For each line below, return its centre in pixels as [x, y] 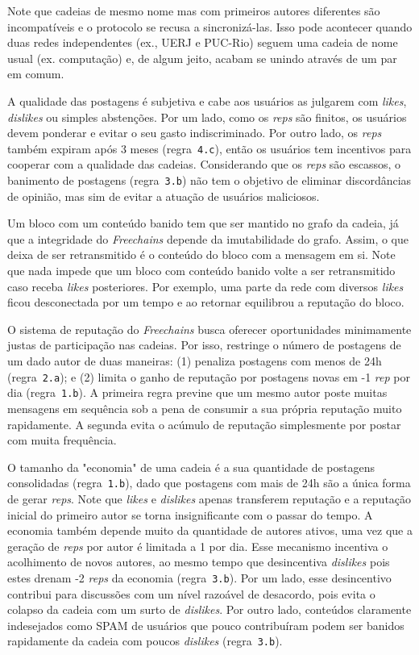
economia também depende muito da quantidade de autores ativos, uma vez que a [210, 530]
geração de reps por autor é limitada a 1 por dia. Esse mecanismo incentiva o [198, 546]
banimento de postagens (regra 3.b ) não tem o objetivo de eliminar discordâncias [209, 180]
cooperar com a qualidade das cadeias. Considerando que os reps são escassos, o [204, 164]
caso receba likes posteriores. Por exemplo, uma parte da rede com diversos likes [205, 286]
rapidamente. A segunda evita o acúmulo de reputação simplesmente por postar [204, 424]
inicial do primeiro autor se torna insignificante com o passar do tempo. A [190, 514]
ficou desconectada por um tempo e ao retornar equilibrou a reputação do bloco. [206, 302]
